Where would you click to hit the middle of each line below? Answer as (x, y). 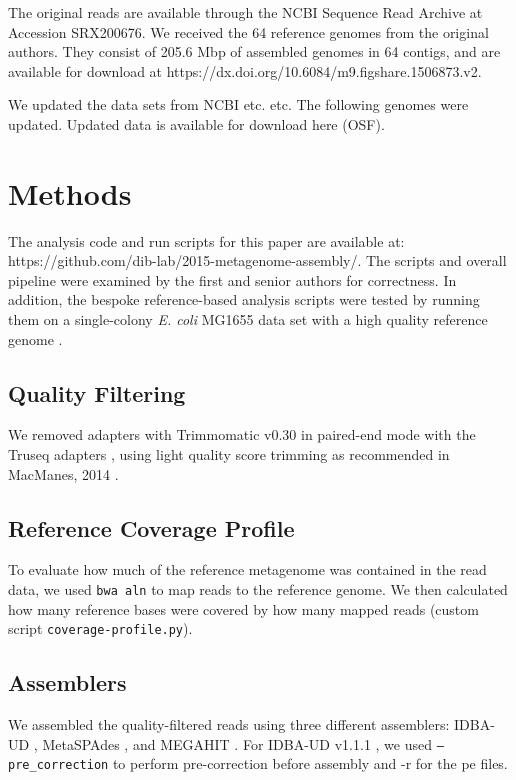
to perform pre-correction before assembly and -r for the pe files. (310, 763)
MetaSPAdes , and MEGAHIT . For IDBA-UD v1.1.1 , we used (237, 743)
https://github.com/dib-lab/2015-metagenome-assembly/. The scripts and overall (257, 260)
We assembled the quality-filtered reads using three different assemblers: (229, 724)
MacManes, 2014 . (63, 473)
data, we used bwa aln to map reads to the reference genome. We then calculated (258, 589)
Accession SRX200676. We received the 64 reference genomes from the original (248, 31)
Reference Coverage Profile (151, 527)
